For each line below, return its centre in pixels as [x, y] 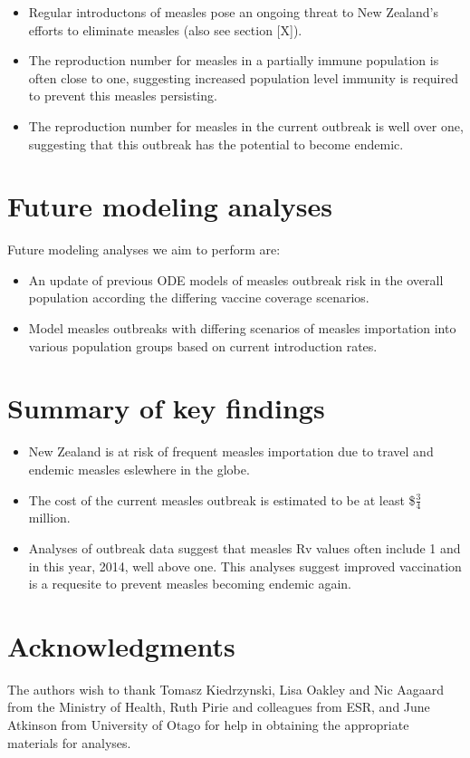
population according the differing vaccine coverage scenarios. [199, 297]
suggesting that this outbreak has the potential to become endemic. [216, 144]
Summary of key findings [166, 408]
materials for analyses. [69, 742]
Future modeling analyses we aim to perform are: [144, 249]
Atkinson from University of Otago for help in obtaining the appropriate [208, 725]
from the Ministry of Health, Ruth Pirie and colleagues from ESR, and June [219, 707]
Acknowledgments [121, 645]
